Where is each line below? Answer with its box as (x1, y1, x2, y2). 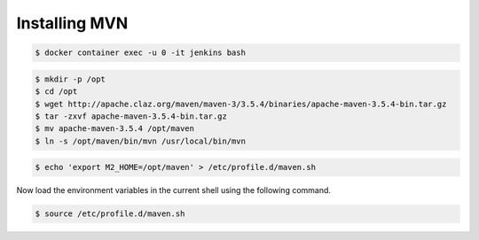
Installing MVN (16, 13, 129, 33)
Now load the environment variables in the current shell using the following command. (16, 185, 332, 196)
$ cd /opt (35, 87, 78, 97)
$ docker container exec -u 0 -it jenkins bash (35, 48, 246, 58)
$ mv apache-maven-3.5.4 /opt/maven (35, 124, 195, 134)
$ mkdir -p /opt (35, 74, 106, 84)
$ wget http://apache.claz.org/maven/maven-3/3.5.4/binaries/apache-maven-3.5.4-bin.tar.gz (35, 98, 447, 109)
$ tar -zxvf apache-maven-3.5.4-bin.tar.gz (35, 111, 228, 121)
